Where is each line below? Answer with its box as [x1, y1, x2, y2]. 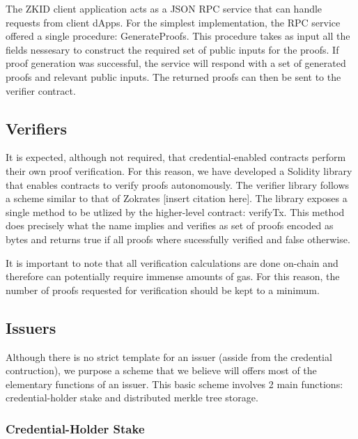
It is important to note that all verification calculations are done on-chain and [6, 255, 338, 270]
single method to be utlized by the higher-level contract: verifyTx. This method [6, 204, 345, 219]
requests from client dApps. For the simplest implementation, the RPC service [6, 15, 341, 29]
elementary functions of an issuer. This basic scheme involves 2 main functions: [6, 376, 343, 391]
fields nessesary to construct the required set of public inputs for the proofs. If [6, 42, 339, 56]
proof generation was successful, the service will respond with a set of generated [6, 56, 346, 70]
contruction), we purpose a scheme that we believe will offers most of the [6, 363, 317, 378]
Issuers [6, 316, 56, 338]
